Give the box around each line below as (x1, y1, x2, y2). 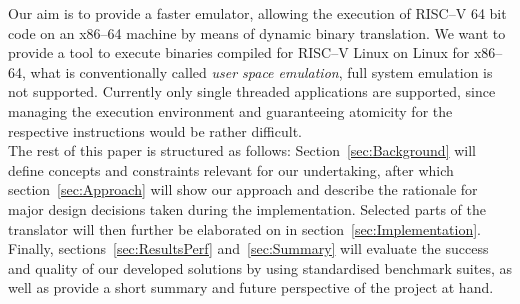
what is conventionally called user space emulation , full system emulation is (30, 61, 493, 82)
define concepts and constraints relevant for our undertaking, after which (8, 159, 454, 180)
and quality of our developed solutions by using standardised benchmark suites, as (8, 257, 512, 278)
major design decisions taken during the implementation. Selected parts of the (8, 198, 486, 219)
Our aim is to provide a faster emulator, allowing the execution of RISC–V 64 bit (8, 3, 507, 23)
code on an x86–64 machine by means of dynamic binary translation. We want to (8, 22, 506, 43)
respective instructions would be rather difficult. (8, 120, 303, 141)
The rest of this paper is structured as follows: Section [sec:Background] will (8, 140, 476, 161)
